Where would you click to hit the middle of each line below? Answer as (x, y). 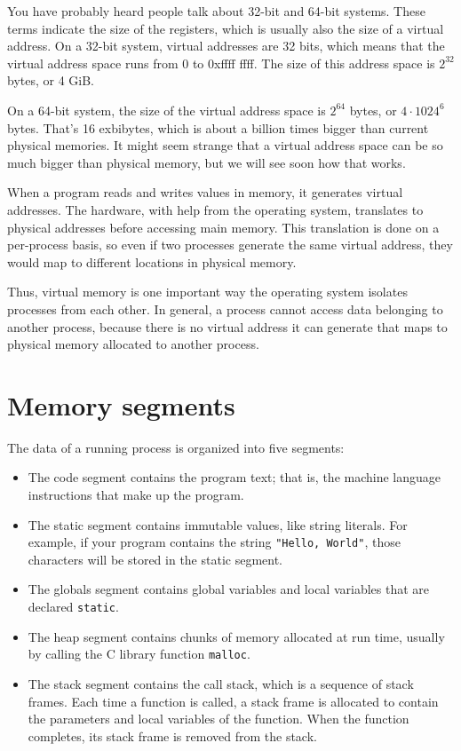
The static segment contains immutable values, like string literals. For (218, 524)
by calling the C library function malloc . (139, 654)
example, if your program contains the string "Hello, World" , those (214, 542)
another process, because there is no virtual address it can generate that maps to (227, 326)
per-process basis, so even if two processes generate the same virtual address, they (230, 245)
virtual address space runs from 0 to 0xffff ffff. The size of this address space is (221, 63)
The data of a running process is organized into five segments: (176, 447)
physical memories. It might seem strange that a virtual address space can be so (225, 145)
